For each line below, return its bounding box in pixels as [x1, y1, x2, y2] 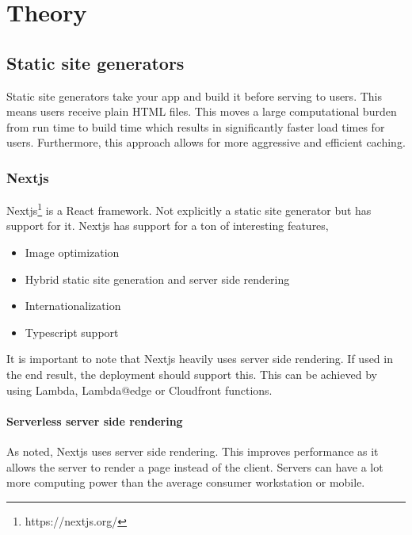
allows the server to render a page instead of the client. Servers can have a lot [6, 458, 383, 475]
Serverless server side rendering [6, 412, 183, 429]
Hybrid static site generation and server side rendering [25, 270, 290, 287]
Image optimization [25, 244, 120, 261]
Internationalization [25, 297, 121, 314]
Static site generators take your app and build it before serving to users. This [6, 87, 382, 104]
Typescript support [25, 323, 119, 340]
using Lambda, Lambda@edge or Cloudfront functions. [6, 381, 273, 398]
